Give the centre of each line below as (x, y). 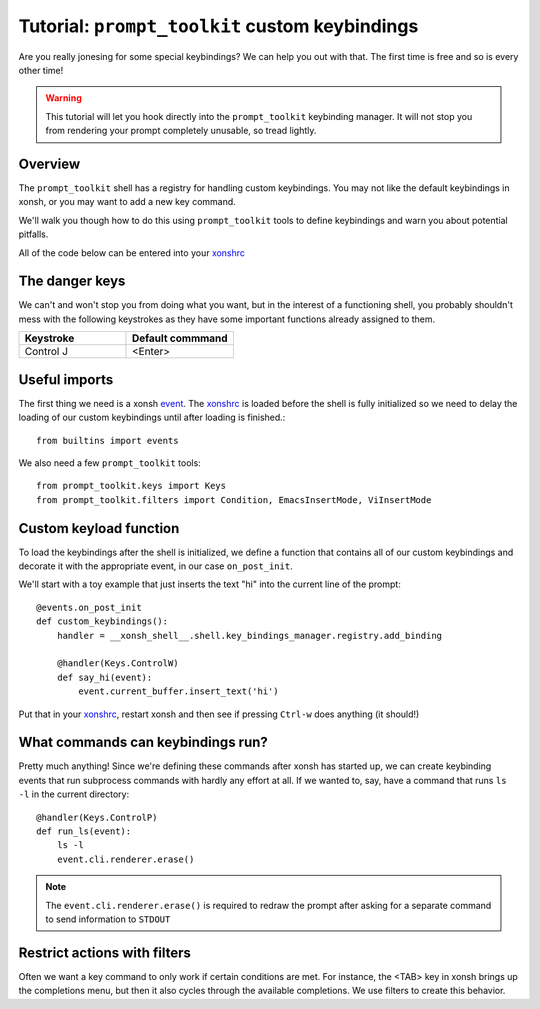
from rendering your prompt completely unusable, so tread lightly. (181, 131)
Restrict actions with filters (105, 952)
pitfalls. (33, 234)
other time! (41, 70)
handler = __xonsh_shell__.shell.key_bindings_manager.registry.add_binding (249, 635)
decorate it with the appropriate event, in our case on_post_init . (156, 566)
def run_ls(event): (84, 831)
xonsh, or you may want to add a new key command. (127, 202)
